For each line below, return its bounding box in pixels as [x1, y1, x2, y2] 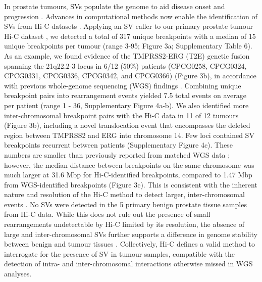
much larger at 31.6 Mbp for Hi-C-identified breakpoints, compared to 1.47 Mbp [4, 169, 252, 180]
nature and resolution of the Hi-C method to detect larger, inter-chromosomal [4, 189, 245, 200]
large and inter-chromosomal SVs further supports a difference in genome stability [4, 228, 257, 239]
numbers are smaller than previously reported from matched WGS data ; [4, 149, 230, 160]
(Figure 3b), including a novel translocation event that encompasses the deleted [4, 120, 250, 130]
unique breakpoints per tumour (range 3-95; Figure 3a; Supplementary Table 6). [4, 40, 252, 51]
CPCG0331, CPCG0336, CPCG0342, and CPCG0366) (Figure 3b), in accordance [4, 70, 256, 81]
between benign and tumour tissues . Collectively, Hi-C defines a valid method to [4, 239, 255, 249]
